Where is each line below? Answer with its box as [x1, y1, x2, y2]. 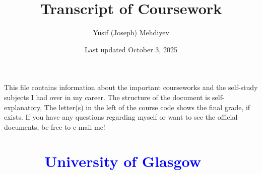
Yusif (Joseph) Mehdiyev [93, 27, 169, 38]
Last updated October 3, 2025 [85, 44, 177, 54]
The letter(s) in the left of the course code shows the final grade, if [44, 102, 250, 112]
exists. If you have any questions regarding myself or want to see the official [4, 112, 238, 122]
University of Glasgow [44, 151, 202, 171]
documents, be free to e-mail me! [4, 121, 105, 132]
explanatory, [4, 102, 42, 112]
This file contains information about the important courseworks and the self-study [4, 82, 258, 93]
